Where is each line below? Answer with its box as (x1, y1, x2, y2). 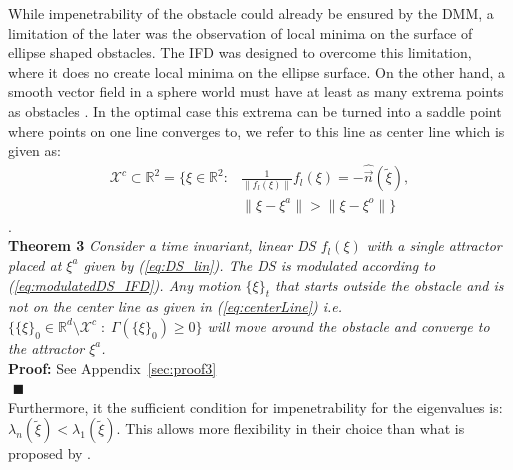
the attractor (8, 337, 85, 358)
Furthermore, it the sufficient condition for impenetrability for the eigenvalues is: (8, 396, 503, 417)
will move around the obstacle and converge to (207, 315, 490, 336)
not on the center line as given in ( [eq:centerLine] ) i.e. (8, 296, 343, 317)
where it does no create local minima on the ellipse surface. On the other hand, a (8, 61, 505, 82)
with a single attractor (366, 235, 502, 256)
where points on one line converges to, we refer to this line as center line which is (8, 120, 505, 141)
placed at (8, 254, 62, 275)
